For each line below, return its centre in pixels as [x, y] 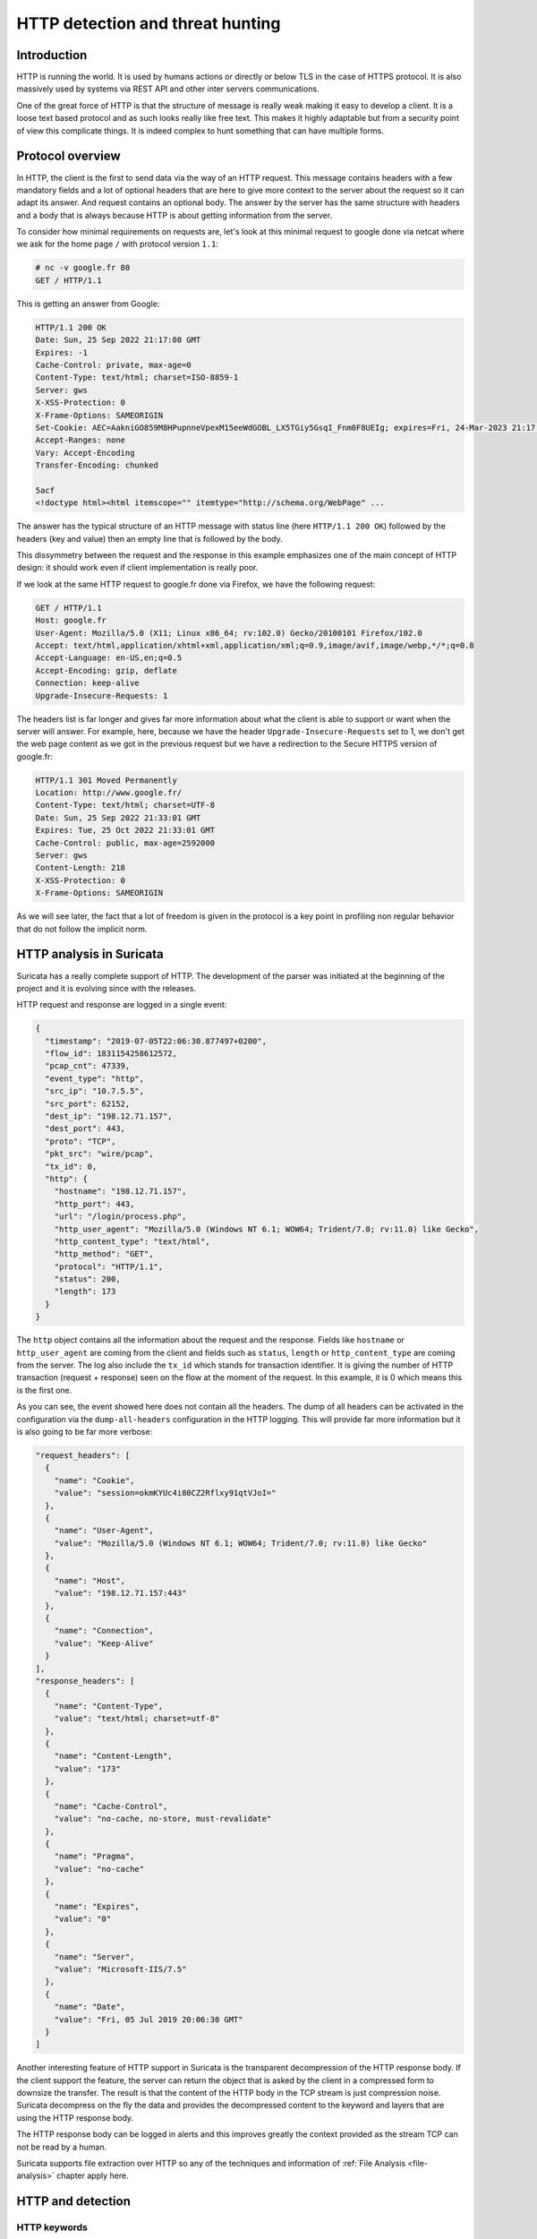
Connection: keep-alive [88, 683]
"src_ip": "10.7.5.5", [95, 1091]
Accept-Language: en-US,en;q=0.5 [109, 658]
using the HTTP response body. [75, 2117]
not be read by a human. [62, 2147]
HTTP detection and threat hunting [149, 23]
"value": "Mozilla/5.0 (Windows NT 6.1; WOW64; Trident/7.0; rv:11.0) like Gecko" [241, 1543]
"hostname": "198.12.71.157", [120, 1192]
